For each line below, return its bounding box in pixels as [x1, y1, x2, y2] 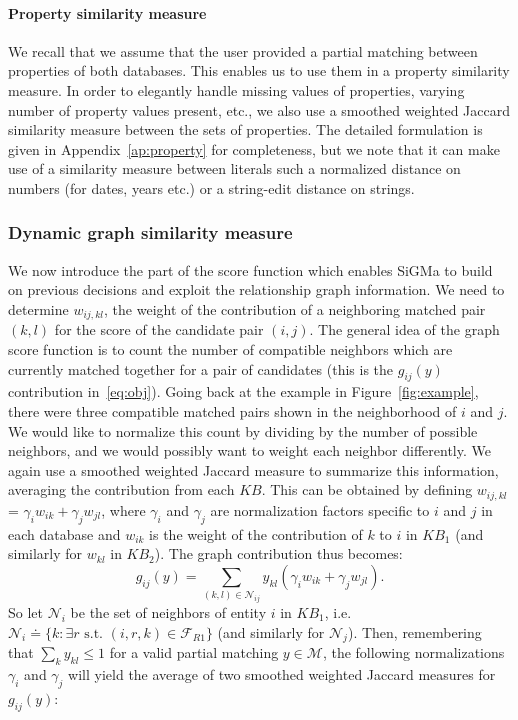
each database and [8, 523, 121, 544]
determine [8, 298, 69, 319]
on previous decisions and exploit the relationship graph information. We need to [8, 279, 505, 300]
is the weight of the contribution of [149, 523, 363, 544]
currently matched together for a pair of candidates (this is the [8, 358, 394, 379]
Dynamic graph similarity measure [8, 220, 293, 245]
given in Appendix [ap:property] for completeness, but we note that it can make [8, 138, 500, 159]
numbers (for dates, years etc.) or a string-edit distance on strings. [8, 177, 415, 198]
